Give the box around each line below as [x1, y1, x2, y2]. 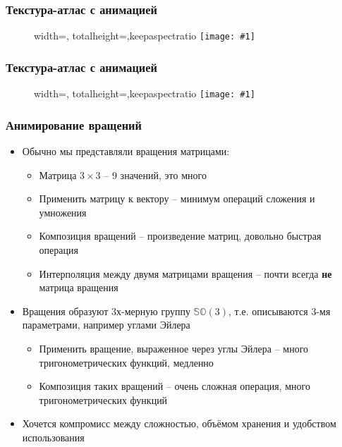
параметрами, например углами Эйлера [22, 317, 190, 332]
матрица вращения [39, 280, 118, 295]
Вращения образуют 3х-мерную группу [22, 303, 190, 318]
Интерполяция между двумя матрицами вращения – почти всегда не [39, 266, 332, 281]
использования [22, 429, 85, 444]
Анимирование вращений [6, 116, 142, 133]
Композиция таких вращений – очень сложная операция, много [39, 379, 310, 393]
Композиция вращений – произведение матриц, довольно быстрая [39, 228, 322, 243]
